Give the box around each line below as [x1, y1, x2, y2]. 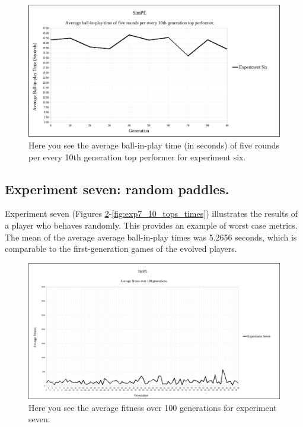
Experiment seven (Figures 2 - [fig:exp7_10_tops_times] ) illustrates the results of [5, 207, 298, 220]
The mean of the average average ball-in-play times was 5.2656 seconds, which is [5, 230, 297, 243]
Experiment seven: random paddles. [5, 179, 229, 198]
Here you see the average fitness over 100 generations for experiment [28, 401, 277, 413]
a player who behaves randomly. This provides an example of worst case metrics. [5, 219, 298, 231]
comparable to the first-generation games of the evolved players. [5, 242, 237, 255]
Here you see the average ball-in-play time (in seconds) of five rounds [28, 138, 280, 151]
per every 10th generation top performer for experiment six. [28, 150, 246, 163]
